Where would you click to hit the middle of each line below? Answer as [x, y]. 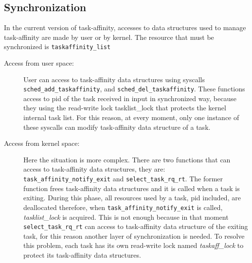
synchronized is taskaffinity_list [57, 46]
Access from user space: [39, 63]
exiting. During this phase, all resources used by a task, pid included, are [132, 198]
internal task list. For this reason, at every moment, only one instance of [131, 117]
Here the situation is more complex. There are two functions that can [127, 159]
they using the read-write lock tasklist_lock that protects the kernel [125, 108]
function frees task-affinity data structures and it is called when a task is [132, 188]
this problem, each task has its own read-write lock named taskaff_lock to [134, 245]
